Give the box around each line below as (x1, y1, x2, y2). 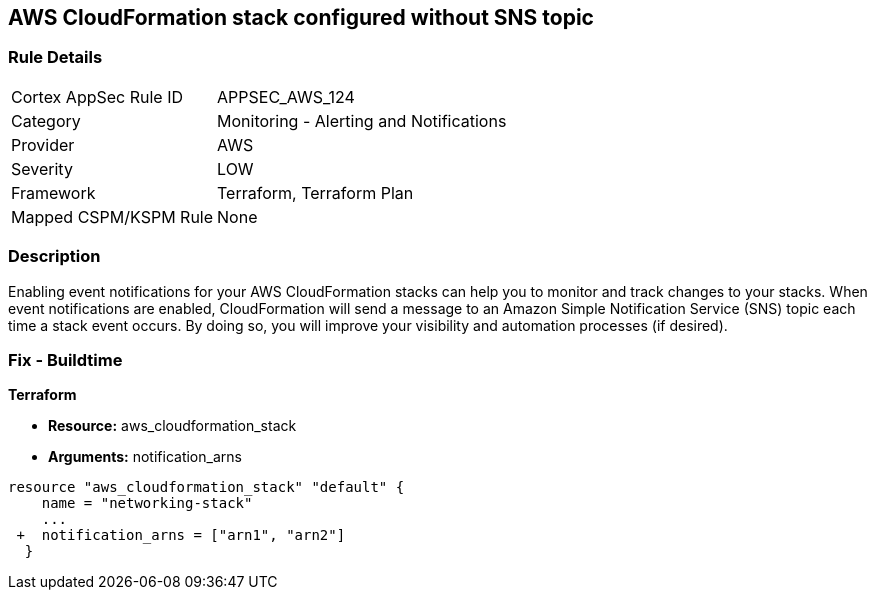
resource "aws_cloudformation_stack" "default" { (8, 479, 405, 496)
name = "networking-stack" (41, 495, 253, 512)
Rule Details (8, 47, 103, 68)
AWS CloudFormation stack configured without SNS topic (8, 5, 594, 30)
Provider (11, 134, 75, 155)
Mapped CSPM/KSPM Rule (11, 206, 214, 227)
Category (11, 110, 81, 131)
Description (8, 246, 101, 267)
